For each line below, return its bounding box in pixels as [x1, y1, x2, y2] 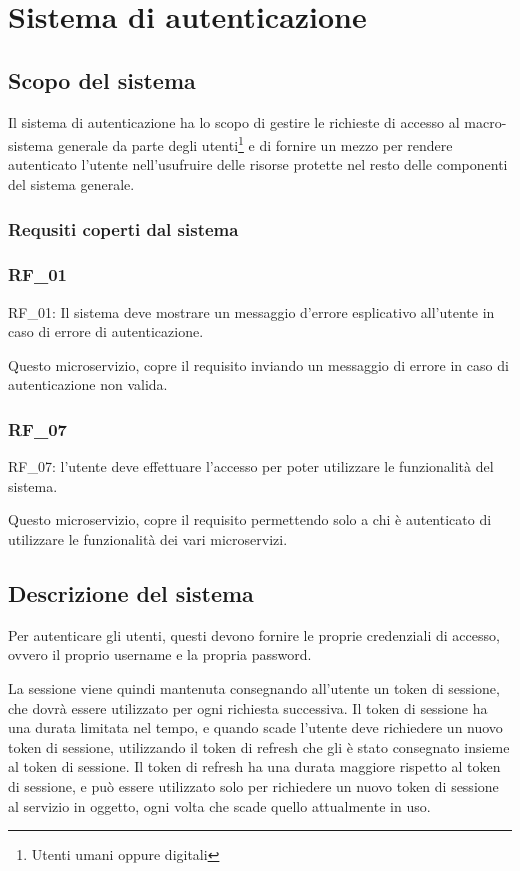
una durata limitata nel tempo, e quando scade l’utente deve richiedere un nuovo [8, 717, 503, 738]
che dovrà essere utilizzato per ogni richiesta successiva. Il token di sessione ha [8, 697, 488, 718]
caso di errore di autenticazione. [8, 321, 204, 342]
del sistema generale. [8, 174, 135, 195]
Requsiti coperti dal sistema [8, 216, 239, 241]
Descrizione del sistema [8, 578, 254, 609]
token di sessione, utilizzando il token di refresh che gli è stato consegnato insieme [8, 736, 510, 757]
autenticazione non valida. [8, 374, 168, 395]
